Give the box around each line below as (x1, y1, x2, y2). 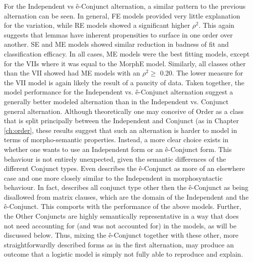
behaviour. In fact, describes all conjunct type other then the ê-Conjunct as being (4, 182, 249, 192)
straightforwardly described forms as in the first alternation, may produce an (4, 239, 234, 249)
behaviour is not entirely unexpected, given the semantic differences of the (4, 153, 226, 164)
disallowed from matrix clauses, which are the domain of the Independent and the (4, 191, 249, 202)
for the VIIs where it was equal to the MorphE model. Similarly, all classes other (4, 58, 246, 68)
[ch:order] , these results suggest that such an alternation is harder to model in (4, 125, 237, 135)
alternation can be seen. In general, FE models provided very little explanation (4, 10, 240, 20)
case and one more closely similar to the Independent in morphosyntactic (4, 172, 223, 183)
